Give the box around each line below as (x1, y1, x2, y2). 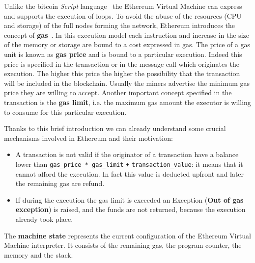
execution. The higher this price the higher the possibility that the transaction (4, 68, 240, 79)
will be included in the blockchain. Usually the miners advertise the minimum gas (4, 78, 250, 88)
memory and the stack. (4, 249, 73, 260)
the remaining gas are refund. (15, 178, 105, 188)
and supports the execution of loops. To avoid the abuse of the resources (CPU (4, 10, 242, 21)
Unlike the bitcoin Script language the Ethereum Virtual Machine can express (4, 1, 242, 11)
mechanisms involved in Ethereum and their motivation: (4, 132, 173, 143)
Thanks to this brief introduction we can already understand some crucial (4, 123, 226, 133)
